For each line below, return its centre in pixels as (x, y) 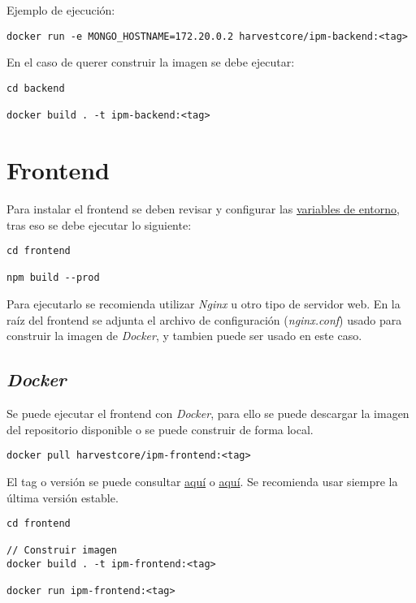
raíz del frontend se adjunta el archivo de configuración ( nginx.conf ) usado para (204, 319)
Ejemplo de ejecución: (61, 10)
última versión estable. (63, 497)
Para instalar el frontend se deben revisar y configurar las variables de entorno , (203, 208)
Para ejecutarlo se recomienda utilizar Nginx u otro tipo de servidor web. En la (204, 304)
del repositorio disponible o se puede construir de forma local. (160, 429)
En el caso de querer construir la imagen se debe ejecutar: (151, 62)
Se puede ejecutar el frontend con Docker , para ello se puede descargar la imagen (208, 413)
